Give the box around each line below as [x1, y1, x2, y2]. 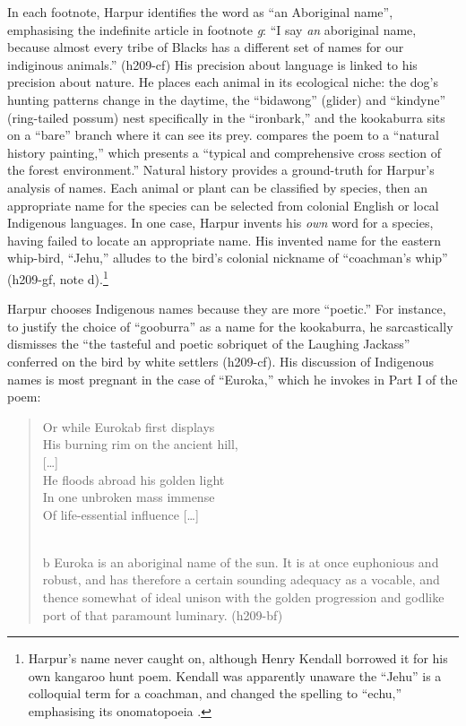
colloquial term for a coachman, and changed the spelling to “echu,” [28, 684, 402, 703]
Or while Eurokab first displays [42, 417, 215, 436]
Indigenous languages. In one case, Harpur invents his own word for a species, [7, 213, 434, 232]
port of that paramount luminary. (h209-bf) [42, 605, 283, 624]
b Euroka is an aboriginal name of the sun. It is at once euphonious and [42, 552, 439, 571]
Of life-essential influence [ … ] [42, 505, 199, 523]
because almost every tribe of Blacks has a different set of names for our [7, 38, 404, 56]
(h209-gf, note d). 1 [7, 266, 108, 288]
